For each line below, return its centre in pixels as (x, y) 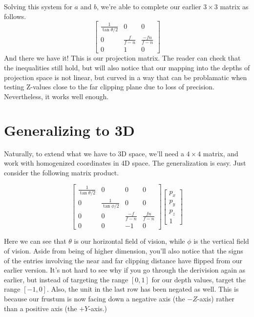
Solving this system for (38, 6)
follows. (15, 16)
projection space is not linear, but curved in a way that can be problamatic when (126, 77)
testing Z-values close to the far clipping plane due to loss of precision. (109, 87)
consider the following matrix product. (62, 172)
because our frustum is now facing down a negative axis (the (95, 299)
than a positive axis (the (41, 308)
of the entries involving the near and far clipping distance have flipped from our (123, 260)
